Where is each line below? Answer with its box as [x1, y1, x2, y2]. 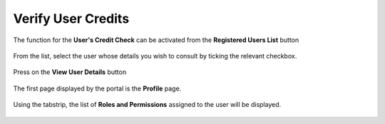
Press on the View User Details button [13, 68, 127, 76]
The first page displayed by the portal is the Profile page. [13, 84, 182, 93]
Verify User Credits [13, 11, 130, 26]
